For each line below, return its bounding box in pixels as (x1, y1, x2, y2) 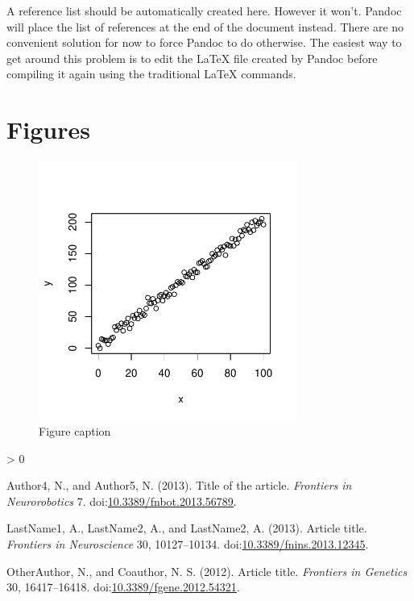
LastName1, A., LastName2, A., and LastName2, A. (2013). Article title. (6, 520, 367, 536)
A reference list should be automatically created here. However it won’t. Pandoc (6, 2, 402, 19)
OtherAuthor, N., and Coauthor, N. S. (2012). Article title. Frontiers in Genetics (6, 562, 408, 579)
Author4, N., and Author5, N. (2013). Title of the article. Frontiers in (6, 477, 352, 494)
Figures (6, 113, 90, 146)
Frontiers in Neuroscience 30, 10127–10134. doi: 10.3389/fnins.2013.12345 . (6, 535, 369, 552)
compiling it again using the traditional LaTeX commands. (6, 65, 296, 82)
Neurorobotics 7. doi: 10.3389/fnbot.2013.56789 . (6, 492, 237, 509)
